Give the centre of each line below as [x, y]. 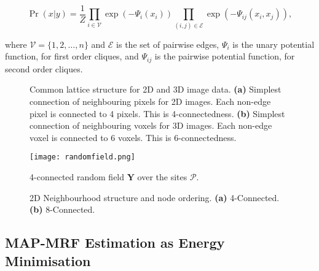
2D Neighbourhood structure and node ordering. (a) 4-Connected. [155, 197]
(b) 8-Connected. [62, 209]
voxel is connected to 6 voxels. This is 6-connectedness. [133, 137]
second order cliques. [44, 68]
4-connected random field [77, 177]
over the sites [162, 177]
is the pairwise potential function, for [225, 56]
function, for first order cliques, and [72, 56]
